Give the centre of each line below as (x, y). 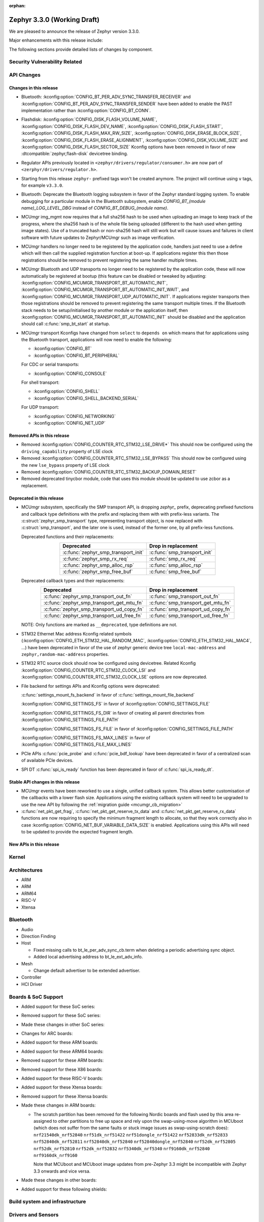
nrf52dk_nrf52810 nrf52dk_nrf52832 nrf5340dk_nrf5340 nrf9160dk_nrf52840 (122, 1148)
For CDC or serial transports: (50, 365)
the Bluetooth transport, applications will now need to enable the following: (97, 340)
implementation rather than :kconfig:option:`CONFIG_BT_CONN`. (86, 110)
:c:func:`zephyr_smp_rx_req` (95, 559)
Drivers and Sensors (34, 1215)
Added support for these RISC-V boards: (62, 1078)
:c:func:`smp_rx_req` (173, 559)
